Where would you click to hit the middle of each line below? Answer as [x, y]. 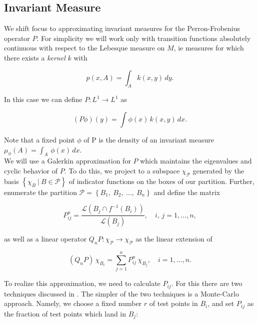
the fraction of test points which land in [65, 313]
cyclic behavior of [31, 170]
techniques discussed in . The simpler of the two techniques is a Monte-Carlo [121, 293]
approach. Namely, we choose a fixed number [73, 303]
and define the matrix [187, 192]
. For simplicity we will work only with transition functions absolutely [144, 38]
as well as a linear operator [45, 239]
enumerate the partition [40, 192]
